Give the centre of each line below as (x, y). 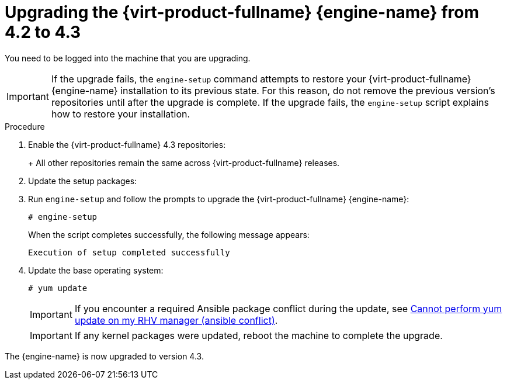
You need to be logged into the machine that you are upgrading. (128, 58)
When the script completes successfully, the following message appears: (169, 234)
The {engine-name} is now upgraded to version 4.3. (104, 356)
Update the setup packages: (83, 181)
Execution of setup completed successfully (129, 252)
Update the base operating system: (96, 270)
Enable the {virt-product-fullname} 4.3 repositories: (127, 144)
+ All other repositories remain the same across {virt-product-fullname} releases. (184, 162)
